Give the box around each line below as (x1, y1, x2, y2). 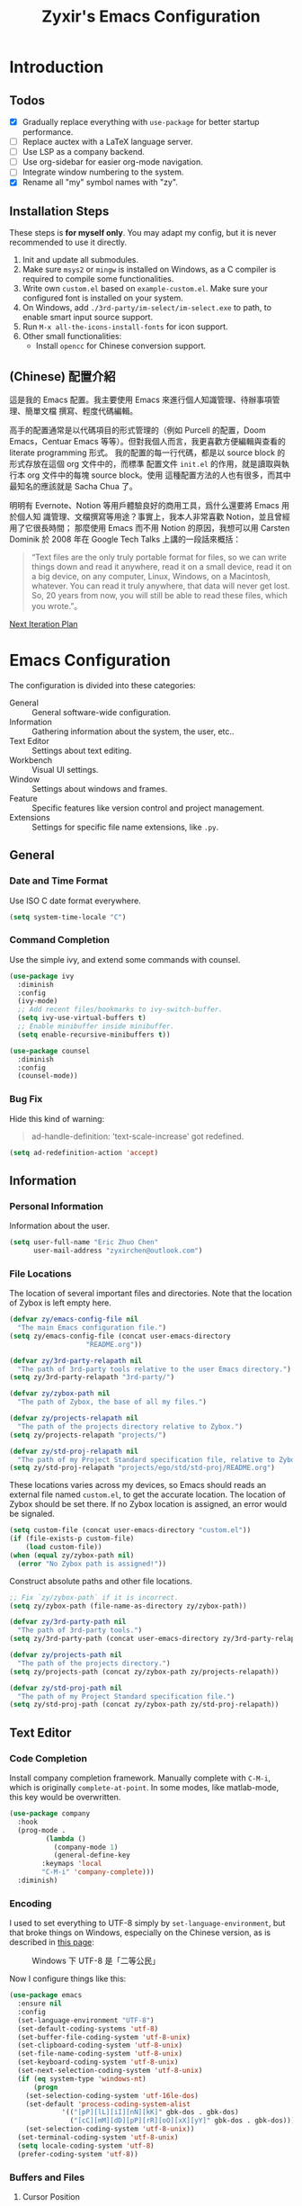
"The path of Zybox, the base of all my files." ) (17, 1397, 207, 1407)
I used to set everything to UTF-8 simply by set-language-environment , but (9, 1918, 286, 1929)
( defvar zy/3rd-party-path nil (9, 1618, 127, 1627)
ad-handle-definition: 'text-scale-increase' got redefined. (31, 1131, 244, 1142)
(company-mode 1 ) (53, 1843, 119, 1852)
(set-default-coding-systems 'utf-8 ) (17, 2024, 159, 2033)
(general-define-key (53, 1851, 130, 1860)
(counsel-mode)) (17, 1072, 78, 1081)
